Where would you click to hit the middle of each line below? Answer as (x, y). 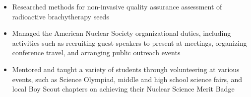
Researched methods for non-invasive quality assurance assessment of (117, 6)
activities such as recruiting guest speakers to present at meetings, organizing (129, 43)
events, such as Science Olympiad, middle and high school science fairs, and (127, 79)
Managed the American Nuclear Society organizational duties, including (122, 33)
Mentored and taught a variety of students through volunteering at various (126, 69)
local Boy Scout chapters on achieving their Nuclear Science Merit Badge (123, 89)
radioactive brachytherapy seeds (61, 16)
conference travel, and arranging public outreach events (96, 52)
